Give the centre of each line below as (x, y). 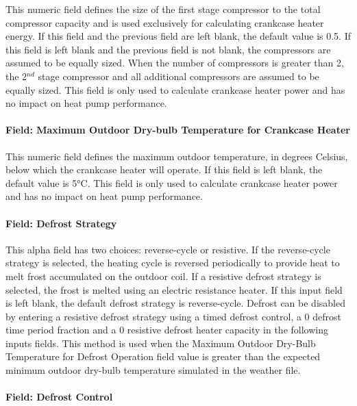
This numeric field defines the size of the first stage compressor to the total (163, 9)
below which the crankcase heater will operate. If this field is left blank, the (164, 169)
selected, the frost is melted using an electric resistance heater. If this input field (174, 289)
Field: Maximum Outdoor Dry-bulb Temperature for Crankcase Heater (178, 130)
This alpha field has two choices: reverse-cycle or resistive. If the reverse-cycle (168, 249)
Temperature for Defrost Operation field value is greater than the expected (163, 356)
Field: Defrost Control (59, 397)
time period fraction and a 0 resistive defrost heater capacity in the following (167, 330)
